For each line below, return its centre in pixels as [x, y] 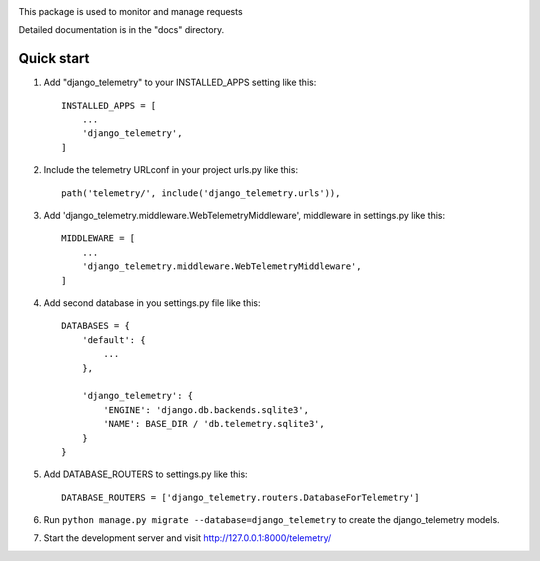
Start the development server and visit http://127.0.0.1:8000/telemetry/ [187, 538]
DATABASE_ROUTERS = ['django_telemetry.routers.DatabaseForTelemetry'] [240, 497]
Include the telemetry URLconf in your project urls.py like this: [171, 170]
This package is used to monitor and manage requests [131, 11]
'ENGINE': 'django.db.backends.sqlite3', [206, 409]
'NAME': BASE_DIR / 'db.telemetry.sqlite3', [214, 424]
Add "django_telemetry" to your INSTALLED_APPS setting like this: [180, 82]
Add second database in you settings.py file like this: [152, 302]
